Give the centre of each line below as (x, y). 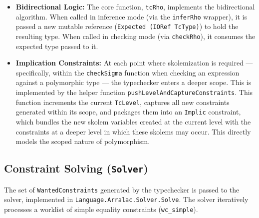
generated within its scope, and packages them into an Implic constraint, (128, 112)
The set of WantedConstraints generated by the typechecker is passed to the (122, 189)
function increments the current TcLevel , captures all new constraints (123, 102)
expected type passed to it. (57, 46)
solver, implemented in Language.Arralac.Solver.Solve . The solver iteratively (126, 199)
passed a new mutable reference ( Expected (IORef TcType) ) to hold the (127, 26)
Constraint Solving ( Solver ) (76, 168)
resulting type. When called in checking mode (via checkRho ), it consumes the (135, 36)
